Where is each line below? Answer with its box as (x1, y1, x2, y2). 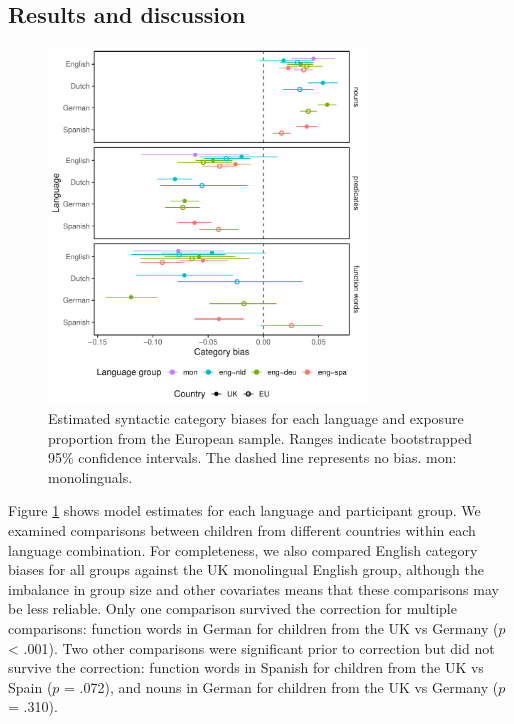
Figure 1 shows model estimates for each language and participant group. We (8, 500, 481, 521)
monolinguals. (48, 466, 133, 487)
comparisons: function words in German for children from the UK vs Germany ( (8, 618, 499, 639)
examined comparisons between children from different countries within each (8, 520, 476, 541)
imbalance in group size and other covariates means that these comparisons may (8, 578, 499, 599)
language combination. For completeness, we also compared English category (8, 539, 478, 560)
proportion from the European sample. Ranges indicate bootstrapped (48, 427, 472, 448)
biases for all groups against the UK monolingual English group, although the (8, 559, 484, 580)
